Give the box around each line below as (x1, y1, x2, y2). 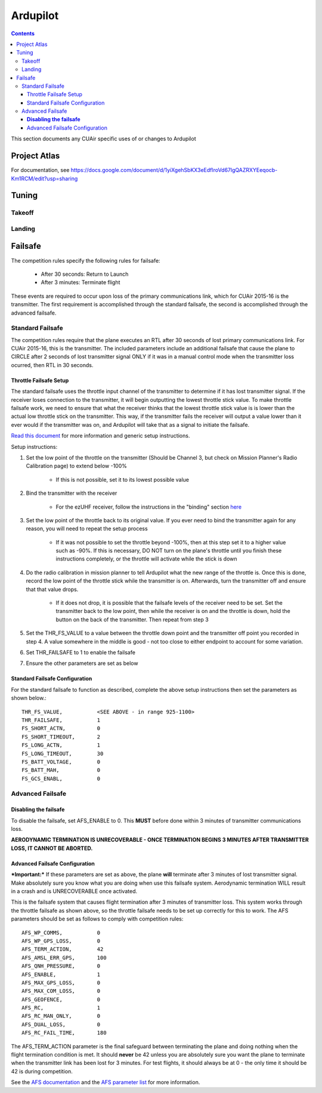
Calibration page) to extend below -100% (26, 463, 128, 470)
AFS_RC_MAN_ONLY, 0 (21, 1012, 101, 1020)
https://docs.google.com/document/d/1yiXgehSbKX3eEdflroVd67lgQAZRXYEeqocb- (70, 167, 278, 174)
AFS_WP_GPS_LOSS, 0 (21, 937, 101, 944)
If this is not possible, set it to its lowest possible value (55, 476, 189, 483)
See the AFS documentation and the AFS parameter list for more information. (11, 1079, 200, 1086)
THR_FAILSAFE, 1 (21, 716, 101, 723)
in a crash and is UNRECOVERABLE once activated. (11, 887, 137, 895)
